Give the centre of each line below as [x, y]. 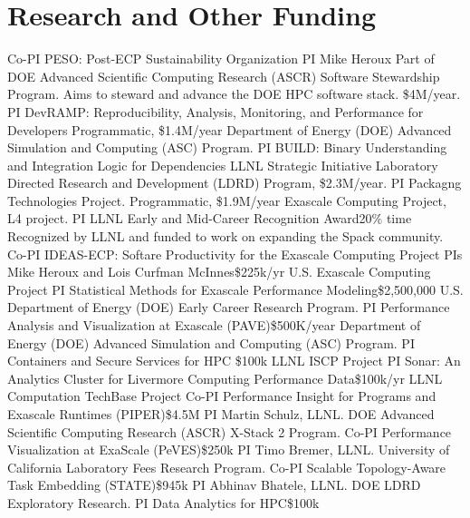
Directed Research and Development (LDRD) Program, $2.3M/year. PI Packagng [235, 183]
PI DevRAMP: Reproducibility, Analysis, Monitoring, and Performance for [216, 111]
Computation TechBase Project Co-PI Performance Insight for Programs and [222, 396]
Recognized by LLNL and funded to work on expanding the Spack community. [225, 236]
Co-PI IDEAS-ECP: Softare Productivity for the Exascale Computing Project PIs [235, 254]
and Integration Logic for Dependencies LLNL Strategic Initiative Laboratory [223, 165]
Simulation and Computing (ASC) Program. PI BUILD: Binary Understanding [227, 147]
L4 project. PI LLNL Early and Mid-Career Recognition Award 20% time [210, 218]
